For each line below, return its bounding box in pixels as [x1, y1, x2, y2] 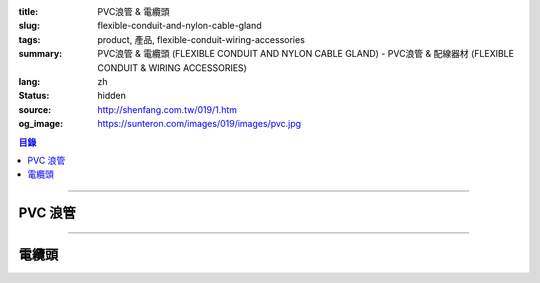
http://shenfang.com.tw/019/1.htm [97, 103, 238, 115]
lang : [18, 75, 41, 87]
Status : [18, 90, 50, 102]
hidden [97, 90, 127, 102]
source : [18, 103, 52, 115]
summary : [18, 48, 63, 60]
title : [18, 6, 39, 17]
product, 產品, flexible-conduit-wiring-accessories [97, 33, 305, 45]
